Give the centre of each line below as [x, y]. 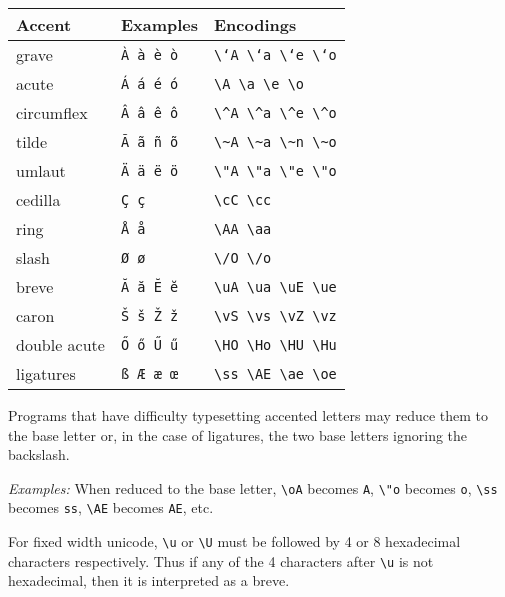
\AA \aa [243, 228]
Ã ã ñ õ [149, 141]
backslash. [39, 454]
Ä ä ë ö [149, 170]
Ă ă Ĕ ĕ [149, 286]
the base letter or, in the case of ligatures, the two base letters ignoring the [238, 434]
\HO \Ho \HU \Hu [275, 344]
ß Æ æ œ [149, 373]
